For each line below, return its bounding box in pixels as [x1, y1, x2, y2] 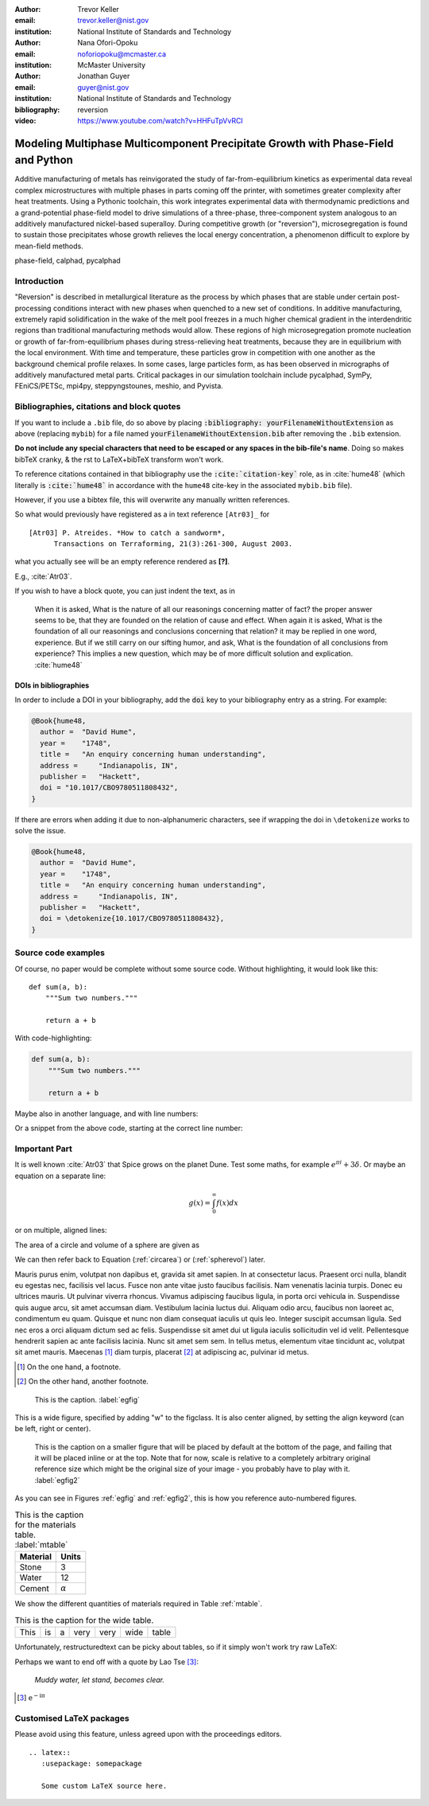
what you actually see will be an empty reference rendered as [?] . [14, 557, 230, 567]
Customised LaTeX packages [14, 1713, 130, 1724]
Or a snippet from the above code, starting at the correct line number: [14, 1123, 243, 1133]
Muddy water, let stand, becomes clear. [34, 1675, 165, 1684]
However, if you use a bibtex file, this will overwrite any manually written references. [14, 494, 290, 505]
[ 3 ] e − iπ [17, 1692, 45, 1703]
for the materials [14, 1519, 76, 1530]
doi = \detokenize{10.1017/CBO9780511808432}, [40, 914, 225, 923]
